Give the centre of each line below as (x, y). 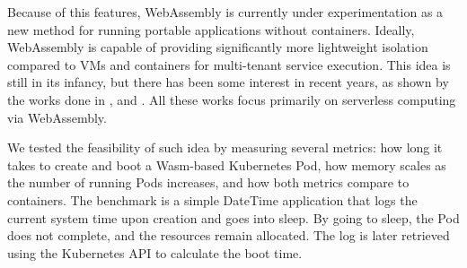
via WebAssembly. (57, 117)
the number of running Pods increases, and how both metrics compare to (208, 182)
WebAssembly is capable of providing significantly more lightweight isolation (218, 47)
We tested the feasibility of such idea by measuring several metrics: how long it (225, 147)
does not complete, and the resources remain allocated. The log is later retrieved (229, 235)
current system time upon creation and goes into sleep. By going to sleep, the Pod (233, 217)
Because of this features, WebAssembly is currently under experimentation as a (225, 12)
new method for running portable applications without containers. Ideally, (211, 29)
